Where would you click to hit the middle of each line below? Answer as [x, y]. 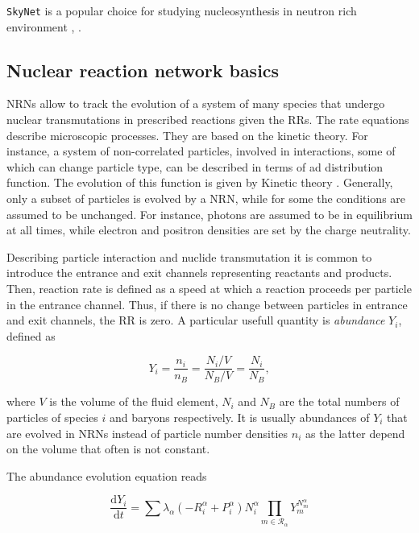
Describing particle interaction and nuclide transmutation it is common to [189, 256]
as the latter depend [355, 433]
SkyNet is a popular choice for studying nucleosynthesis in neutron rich [182, 10]
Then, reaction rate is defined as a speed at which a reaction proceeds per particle [209, 288]
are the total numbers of [339, 401]
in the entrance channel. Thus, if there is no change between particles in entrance [207, 304]
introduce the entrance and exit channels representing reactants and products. [199, 273]
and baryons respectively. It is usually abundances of [239, 417]
